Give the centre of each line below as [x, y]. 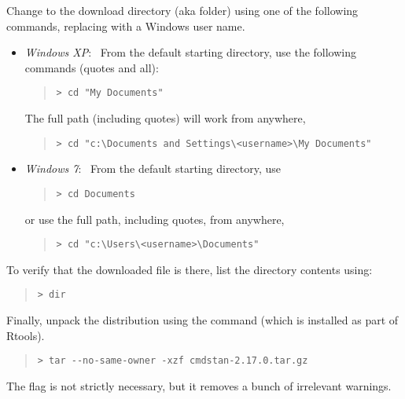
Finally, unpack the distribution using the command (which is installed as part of [202, 320]
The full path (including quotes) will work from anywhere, [165, 118]
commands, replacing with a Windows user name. [126, 26]
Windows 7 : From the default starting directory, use [153, 168]
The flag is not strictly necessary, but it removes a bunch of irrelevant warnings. [199, 385]
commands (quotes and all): [92, 67]
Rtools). [26, 335]
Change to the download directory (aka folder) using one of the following [182, 10]
